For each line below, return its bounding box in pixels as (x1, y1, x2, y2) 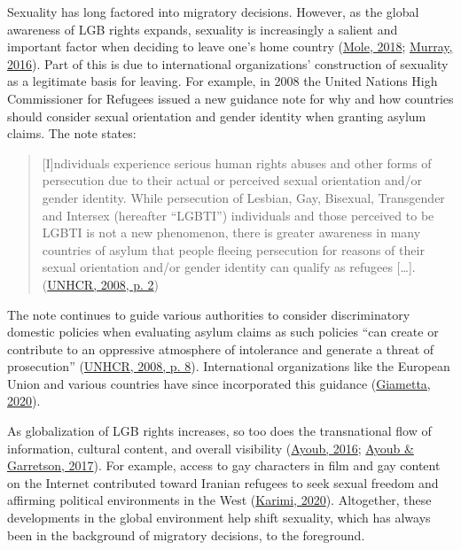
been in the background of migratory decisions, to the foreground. (7, 525, 365, 544)
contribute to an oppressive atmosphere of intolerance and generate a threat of (7, 339, 434, 358)
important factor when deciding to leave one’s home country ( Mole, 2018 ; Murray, (7, 37, 453, 56)
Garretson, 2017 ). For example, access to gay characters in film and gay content (7, 456, 441, 475)
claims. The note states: (7, 124, 137, 143)
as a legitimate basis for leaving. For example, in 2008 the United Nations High (7, 72, 438, 90)
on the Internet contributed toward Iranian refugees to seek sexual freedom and (7, 473, 439, 492)
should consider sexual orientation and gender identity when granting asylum (7, 106, 426, 125)
